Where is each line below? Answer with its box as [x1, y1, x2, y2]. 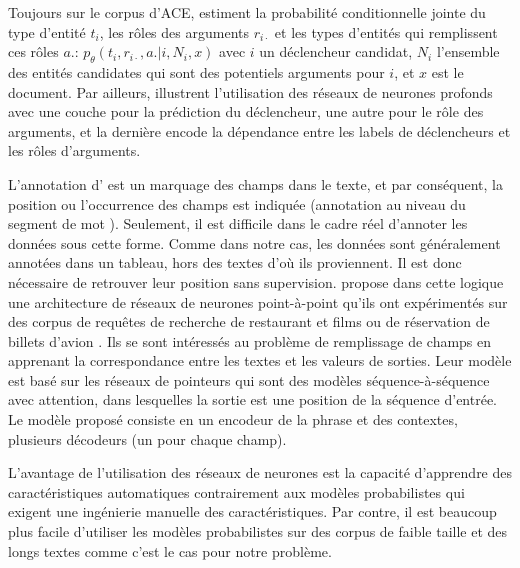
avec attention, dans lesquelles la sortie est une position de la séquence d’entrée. [8, 389, 498, 410]
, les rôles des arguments [99, 21, 249, 42]
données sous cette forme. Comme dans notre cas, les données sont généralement [8, 232, 501, 253]
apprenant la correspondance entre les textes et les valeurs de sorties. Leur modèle [8, 350, 512, 371]
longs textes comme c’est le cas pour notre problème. [8, 540, 332, 561]
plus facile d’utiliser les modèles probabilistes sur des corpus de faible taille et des [8, 521, 508, 542]
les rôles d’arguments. [8, 140, 141, 161]
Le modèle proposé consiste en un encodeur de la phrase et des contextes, [8, 409, 458, 430]
